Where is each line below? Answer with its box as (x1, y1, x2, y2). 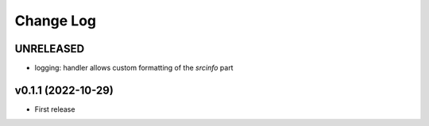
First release (34, 104, 75, 114)
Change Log (14, 12, 97, 29)
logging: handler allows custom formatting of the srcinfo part (34, 63, 234, 73)
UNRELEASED (14, 42, 85, 55)
